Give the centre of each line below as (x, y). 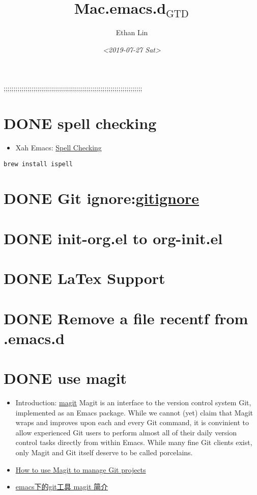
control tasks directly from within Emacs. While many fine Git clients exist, (134, 442)
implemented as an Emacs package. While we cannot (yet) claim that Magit (134, 412)
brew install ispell (38, 164)
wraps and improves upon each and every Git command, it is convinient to (132, 422)
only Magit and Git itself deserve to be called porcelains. (104, 452)
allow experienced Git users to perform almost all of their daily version (126, 432)
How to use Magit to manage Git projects (81, 469)
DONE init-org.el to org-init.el (113, 238)
